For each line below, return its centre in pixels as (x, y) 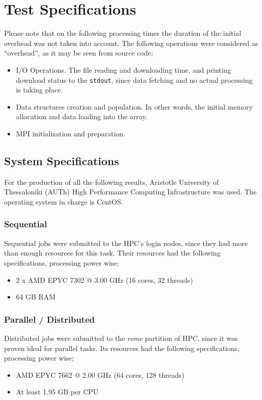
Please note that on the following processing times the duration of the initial (123, 33)
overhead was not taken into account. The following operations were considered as (131, 43)
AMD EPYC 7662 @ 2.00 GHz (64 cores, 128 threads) (100, 374)
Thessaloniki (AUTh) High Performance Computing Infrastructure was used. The (130, 192)
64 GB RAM (36, 297)
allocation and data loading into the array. (82, 116)
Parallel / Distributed (50, 319)
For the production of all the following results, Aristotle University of (112, 182)
